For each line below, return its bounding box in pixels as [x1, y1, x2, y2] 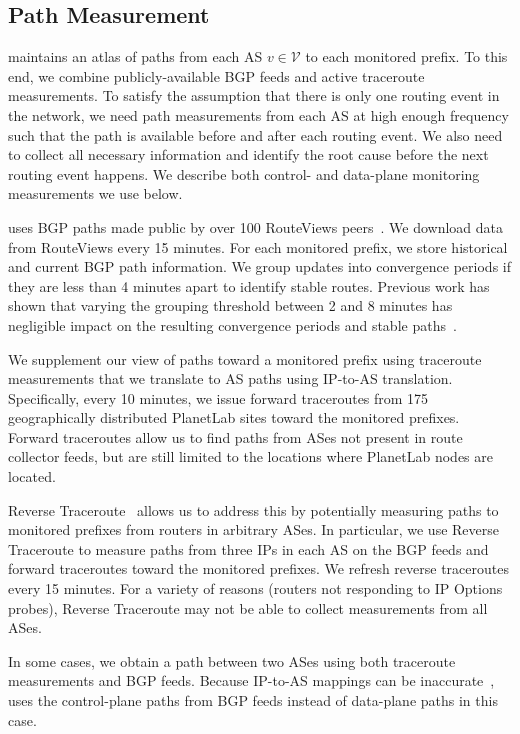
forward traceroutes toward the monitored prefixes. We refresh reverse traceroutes [8, 558, 509, 579]
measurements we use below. [8, 183, 183, 204]
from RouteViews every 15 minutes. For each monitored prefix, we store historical [8, 236, 508, 257]
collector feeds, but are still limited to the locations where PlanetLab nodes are [8, 446, 494, 467]
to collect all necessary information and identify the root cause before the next [8, 144, 489, 165]
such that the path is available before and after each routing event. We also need [8, 124, 503, 145]
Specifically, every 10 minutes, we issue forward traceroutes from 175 [8, 387, 429, 408]
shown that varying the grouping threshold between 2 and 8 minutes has [8, 295, 453, 316]
